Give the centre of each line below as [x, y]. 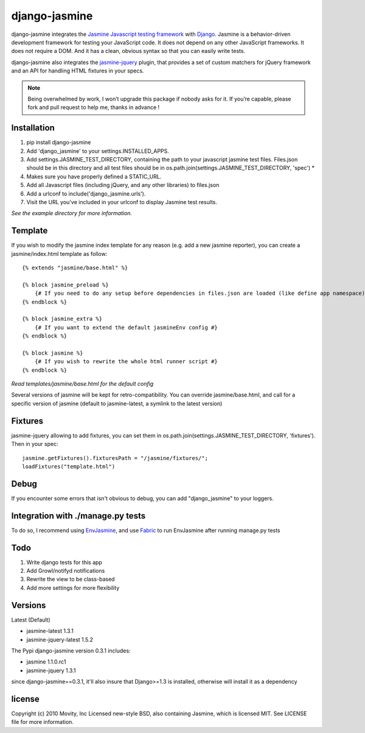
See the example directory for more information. [72, 213]
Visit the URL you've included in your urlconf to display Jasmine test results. [122, 202]
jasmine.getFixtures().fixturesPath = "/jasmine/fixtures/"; [115, 458]
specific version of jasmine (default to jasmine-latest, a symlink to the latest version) [117, 403]
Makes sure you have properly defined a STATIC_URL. [94, 176]
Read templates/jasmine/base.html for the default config [82, 384]
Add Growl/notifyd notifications [66, 571]
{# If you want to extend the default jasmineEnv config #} [126, 327]
